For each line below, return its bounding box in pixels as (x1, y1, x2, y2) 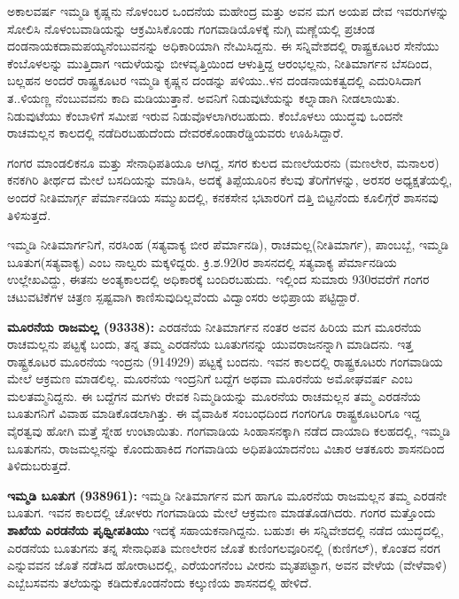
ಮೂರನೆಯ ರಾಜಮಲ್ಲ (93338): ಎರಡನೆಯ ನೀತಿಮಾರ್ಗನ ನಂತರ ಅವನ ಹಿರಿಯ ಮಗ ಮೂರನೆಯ (7, 317, 422, 335)
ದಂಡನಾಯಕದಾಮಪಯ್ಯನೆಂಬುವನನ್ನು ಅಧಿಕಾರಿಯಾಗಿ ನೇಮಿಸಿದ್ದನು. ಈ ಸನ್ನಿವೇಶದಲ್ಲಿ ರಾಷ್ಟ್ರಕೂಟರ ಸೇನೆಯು (7, 36, 440, 55)
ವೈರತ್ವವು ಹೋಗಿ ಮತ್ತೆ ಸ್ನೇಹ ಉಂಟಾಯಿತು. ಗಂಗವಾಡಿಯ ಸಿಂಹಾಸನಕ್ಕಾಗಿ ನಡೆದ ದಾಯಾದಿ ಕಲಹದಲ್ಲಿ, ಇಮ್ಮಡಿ (7, 422, 451, 440)
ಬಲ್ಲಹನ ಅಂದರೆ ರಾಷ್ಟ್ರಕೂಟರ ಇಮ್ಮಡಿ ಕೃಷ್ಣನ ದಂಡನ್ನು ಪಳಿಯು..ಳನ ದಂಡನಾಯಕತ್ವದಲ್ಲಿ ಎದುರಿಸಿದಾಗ (7, 71, 421, 90)
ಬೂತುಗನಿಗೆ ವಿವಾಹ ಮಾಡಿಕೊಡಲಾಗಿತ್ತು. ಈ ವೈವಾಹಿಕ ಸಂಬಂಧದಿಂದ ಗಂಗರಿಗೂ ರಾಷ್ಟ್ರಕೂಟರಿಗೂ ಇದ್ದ (7, 404, 421, 422)
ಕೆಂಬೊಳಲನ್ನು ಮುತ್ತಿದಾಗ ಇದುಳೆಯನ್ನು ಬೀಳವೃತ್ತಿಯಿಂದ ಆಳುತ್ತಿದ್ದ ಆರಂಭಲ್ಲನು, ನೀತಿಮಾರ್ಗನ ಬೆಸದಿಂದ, (7, 53, 432, 72)
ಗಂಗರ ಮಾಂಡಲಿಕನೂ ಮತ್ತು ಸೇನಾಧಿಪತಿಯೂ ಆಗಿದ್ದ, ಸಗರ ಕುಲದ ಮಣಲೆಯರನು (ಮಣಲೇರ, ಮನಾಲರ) (7, 153, 440, 171)
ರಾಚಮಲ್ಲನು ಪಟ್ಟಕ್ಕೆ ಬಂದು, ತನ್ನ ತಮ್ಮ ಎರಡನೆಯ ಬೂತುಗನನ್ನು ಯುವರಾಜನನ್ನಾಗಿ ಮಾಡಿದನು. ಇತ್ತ (7, 335, 413, 353)
